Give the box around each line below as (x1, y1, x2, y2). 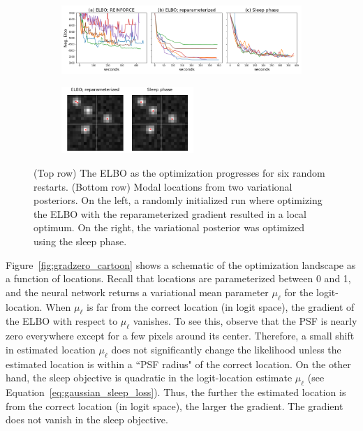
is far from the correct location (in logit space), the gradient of (87, 299, 355, 314)
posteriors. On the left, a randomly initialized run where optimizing (34, 193, 323, 207)
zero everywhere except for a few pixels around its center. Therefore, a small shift (6, 328, 355, 343)
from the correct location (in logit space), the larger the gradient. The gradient (6, 398, 343, 413)
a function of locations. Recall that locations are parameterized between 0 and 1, (6, 271, 351, 286)
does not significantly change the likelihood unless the (111, 342, 341, 356)
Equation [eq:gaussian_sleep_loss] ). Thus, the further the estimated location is (6, 384, 346, 399)
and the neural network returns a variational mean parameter (6, 284, 269, 299)
